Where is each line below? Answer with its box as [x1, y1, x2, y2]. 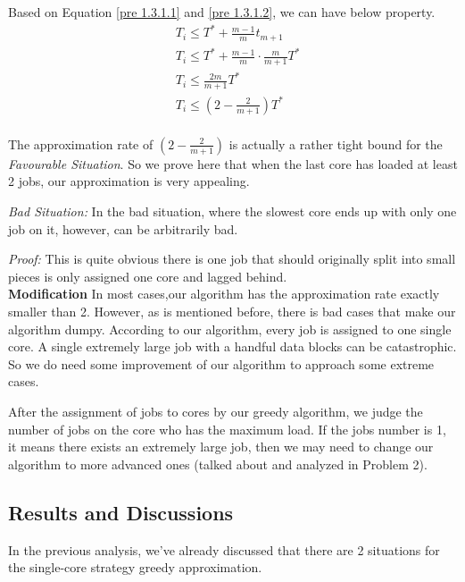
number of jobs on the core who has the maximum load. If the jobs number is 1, [8, 419, 446, 438]
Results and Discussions [8, 498, 234, 526]
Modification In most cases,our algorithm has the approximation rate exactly [8, 284, 440, 303]
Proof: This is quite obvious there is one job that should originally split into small [8, 249, 456, 268]
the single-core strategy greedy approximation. [8, 558, 262, 577]
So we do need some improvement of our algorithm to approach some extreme [8, 354, 435, 373]
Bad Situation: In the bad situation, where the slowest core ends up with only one [8, 202, 457, 221]
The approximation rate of [8, 134, 154, 153]
